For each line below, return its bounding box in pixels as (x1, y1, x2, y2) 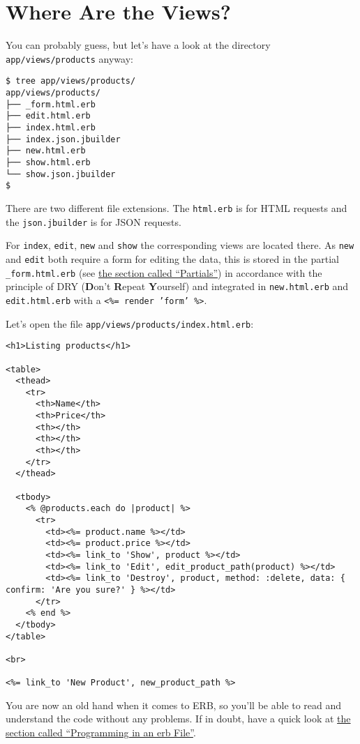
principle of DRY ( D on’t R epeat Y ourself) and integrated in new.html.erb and (6, 279, 349, 294)
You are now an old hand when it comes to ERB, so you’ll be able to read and (6, 697, 342, 712)
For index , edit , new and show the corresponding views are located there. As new (6, 238, 354, 252)
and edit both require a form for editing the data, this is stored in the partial (6, 251, 339, 266)
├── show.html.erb (6, 157, 91, 167)
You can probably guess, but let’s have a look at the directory (6, 38, 271, 52)
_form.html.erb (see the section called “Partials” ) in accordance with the (6, 265, 322, 280)
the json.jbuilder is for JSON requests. (6, 214, 181, 229)
